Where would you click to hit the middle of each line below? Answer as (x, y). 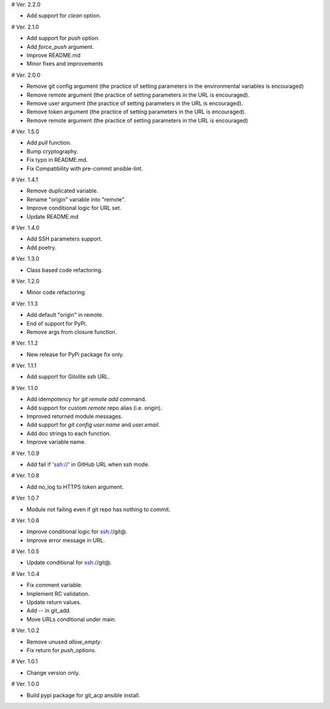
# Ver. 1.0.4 (25, 573)
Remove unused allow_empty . (64, 642)
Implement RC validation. (58, 594)
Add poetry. (42, 247)
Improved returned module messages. (75, 416)
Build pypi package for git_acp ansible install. (83, 695)
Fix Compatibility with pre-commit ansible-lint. (85, 169)
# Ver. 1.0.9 (25, 453)
